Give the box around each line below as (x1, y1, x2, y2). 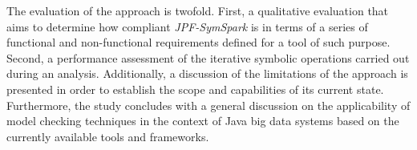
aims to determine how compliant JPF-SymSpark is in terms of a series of (6, 18, 368, 34)
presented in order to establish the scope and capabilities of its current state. (6, 80, 384, 97)
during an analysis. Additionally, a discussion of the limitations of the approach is (6, 65, 408, 82)
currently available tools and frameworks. (6, 128, 209, 144)
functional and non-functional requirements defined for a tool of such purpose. (6, 34, 391, 51)
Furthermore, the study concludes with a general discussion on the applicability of (6, 96, 411, 113)
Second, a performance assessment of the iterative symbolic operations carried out (6, 49, 410, 66)
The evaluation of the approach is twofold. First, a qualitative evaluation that (6, 2, 389, 18)
